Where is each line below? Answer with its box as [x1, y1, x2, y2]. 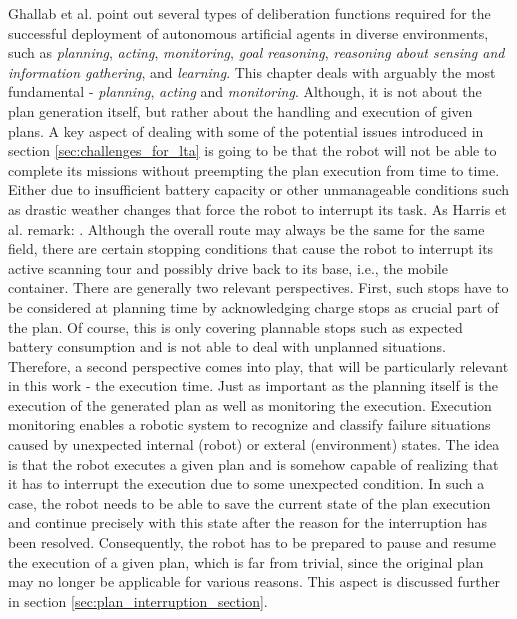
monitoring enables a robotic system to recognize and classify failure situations [8, 414, 491, 435]
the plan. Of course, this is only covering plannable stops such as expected [8, 316, 463, 337]
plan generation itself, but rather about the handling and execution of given [8, 100, 473, 121]
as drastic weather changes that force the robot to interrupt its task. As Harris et [8, 198, 507, 219]
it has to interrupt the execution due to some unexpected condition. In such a [8, 473, 485, 494]
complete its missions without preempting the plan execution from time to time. [8, 159, 500, 180]
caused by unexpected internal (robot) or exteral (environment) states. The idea [8, 434, 500, 455]
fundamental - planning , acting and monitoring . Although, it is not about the [8, 81, 482, 102]
